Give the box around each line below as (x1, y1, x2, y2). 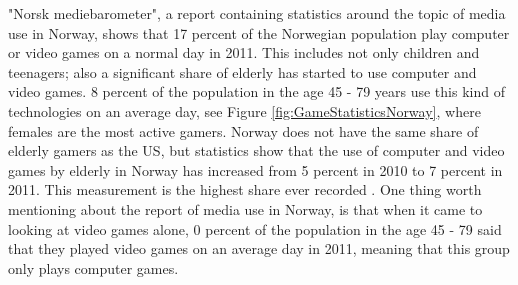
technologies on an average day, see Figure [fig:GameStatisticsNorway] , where (8, 100, 481, 121)
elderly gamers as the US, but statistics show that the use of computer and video (8, 140, 505, 161)
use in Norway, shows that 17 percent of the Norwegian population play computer (8, 22, 510, 43)
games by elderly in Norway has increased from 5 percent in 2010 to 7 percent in (8, 159, 503, 180)
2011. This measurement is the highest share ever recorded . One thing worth (8, 179, 482, 200)
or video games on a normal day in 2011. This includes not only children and (8, 42, 480, 63)
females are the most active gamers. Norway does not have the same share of (8, 120, 479, 141)
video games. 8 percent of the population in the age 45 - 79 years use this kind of (8, 81, 505, 102)
